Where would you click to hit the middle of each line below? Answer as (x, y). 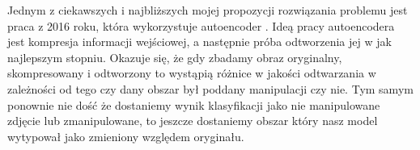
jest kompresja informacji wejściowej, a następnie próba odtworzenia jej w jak (199, 42)
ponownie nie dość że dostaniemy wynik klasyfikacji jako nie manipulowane (194, 104)
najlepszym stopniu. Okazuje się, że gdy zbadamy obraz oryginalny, (175, 57)
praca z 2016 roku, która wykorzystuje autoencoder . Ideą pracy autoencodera (201, 25)
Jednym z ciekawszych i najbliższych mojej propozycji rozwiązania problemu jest (208, 10)
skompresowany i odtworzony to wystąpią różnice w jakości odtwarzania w (192, 73)
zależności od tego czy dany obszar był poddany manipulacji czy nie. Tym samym (210, 88)
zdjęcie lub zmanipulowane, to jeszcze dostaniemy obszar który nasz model (193, 121)
